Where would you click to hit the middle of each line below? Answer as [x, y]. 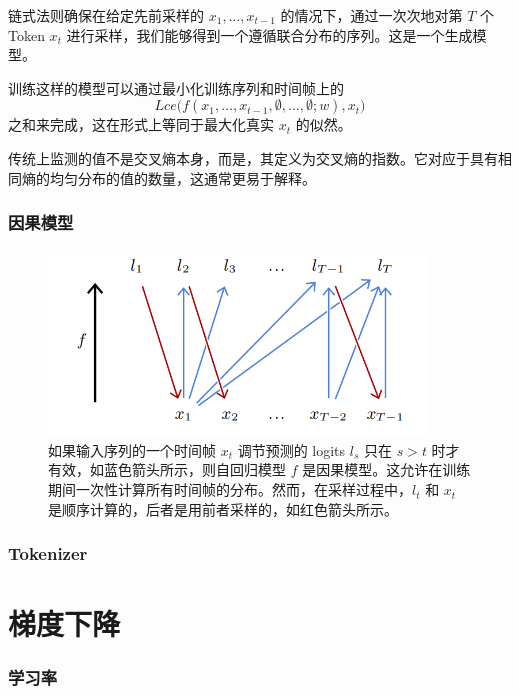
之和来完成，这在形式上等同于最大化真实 [141, 124]
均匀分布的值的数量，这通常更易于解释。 [182, 177]
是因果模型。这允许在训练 [386, 469]
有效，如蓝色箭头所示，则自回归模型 [167, 469]
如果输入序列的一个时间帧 [132, 449]
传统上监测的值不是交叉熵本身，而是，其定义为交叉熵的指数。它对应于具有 [253, 157]
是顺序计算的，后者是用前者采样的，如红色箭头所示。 [223, 508]
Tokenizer [48, 553]
